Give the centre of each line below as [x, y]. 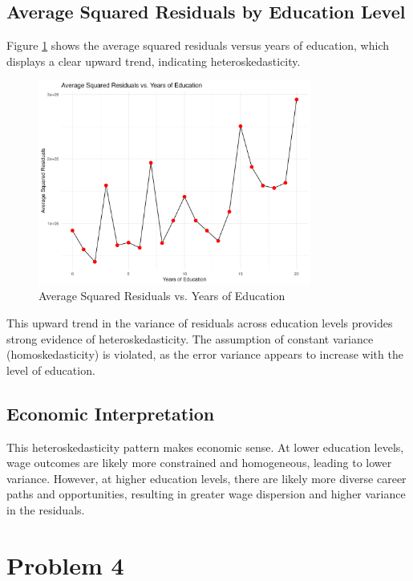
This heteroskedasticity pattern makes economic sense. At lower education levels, [205, 447]
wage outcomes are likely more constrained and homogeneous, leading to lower [199, 463]
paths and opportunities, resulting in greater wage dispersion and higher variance [206, 494]
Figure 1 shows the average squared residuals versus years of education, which [198, 45]
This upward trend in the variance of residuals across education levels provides [200, 322]
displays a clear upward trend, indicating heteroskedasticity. [154, 61]
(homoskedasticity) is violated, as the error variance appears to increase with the [205, 354]
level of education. [51, 370]
